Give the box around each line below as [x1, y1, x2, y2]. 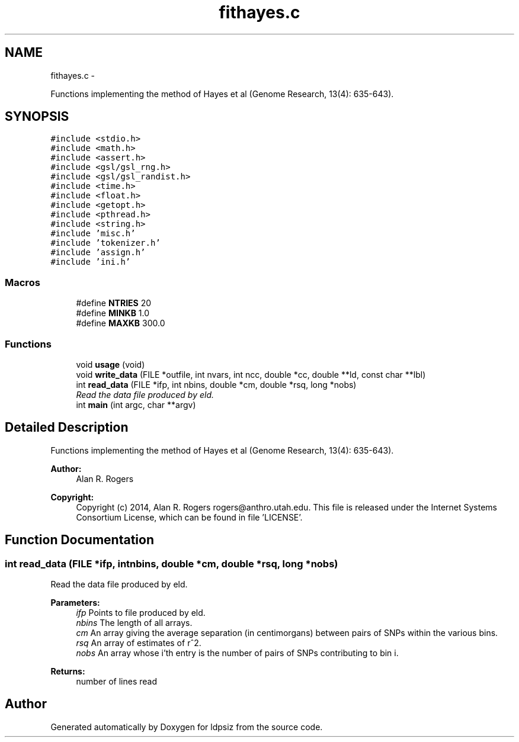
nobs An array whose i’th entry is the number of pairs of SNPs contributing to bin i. [76, 648, 399, 658]
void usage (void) [76, 359, 145, 370]
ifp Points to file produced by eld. [76, 608, 206, 618]
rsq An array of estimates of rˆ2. [76, 638, 201, 648]
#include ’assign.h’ [50, 248, 146, 258]
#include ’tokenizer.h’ [50, 238, 161, 248]
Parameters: [50, 598, 100, 608]
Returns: [50, 666, 85, 676]
